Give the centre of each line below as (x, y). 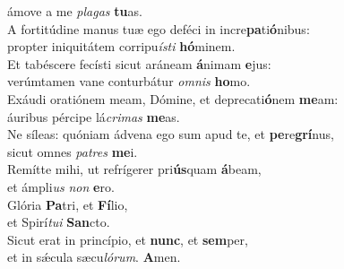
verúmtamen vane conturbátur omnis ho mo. (129, 81)
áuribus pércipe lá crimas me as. (94, 116)
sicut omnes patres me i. (73, 151)
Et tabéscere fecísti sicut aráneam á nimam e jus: (139, 63)
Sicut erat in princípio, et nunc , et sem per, (128, 239)
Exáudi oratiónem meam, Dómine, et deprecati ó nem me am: (173, 98)
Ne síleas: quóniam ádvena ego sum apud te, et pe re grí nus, (171, 134)
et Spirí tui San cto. (59, 222)
